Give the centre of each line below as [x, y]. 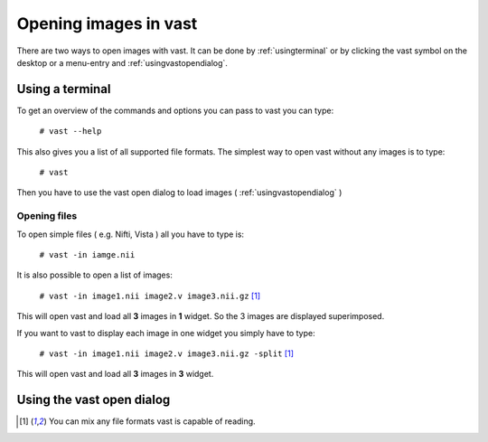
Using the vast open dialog [94, 400]
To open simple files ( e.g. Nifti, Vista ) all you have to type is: [130, 234]
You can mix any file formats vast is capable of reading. [152, 421]
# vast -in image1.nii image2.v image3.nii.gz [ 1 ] [150, 296]
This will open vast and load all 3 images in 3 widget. [115, 374]
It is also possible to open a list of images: [95, 275]
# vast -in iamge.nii [87, 254]
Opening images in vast [107, 24]
